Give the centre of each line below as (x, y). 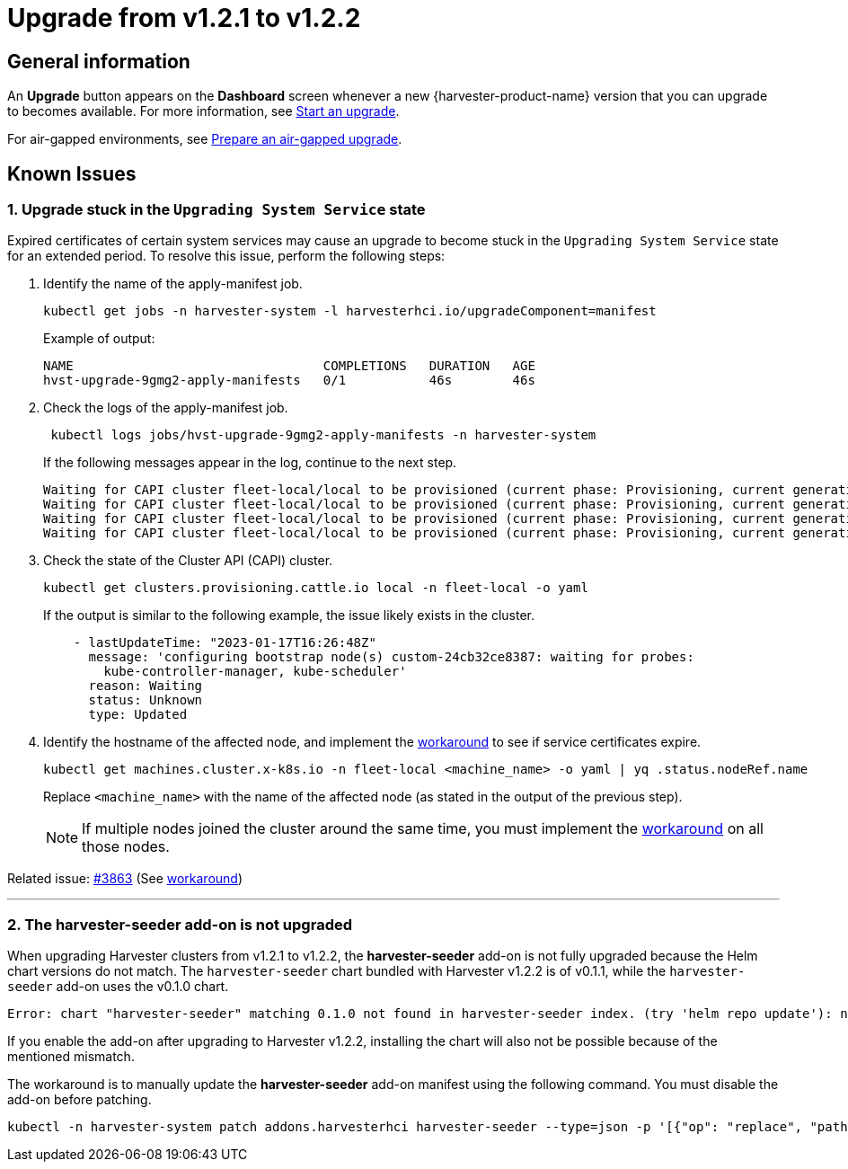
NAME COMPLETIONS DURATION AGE (289, 366)
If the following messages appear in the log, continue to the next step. (250, 463)
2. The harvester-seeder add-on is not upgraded (180, 924)
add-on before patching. (79, 1100)
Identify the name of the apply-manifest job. (173, 284)
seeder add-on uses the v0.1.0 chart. (118, 987)
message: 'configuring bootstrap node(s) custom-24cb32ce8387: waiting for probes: (391, 657)
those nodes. (126, 847)
